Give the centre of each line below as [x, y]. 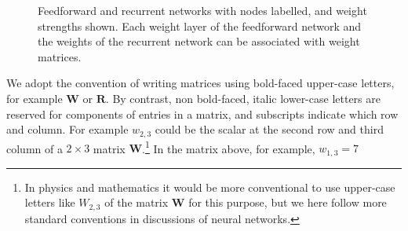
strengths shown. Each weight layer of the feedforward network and [200, 26]
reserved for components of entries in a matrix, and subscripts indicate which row [202, 114]
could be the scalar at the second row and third [269, 129]
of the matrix [137, 202]
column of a [35, 148]
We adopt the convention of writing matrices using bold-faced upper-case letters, [200, 83]
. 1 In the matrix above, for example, [229, 147]
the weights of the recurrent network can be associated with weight [199, 41]
